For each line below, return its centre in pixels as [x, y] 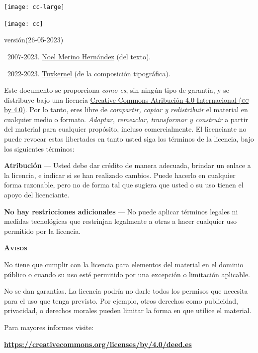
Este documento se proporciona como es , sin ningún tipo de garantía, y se [117, 90]
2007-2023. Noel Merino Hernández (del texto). [79, 56]
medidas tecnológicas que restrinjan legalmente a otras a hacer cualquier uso [120, 221]
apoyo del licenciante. [37, 195]
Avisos [16, 248]
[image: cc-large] [34, 7]
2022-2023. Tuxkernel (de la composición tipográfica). [89, 73]
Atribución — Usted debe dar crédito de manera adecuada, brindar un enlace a [128, 165]
